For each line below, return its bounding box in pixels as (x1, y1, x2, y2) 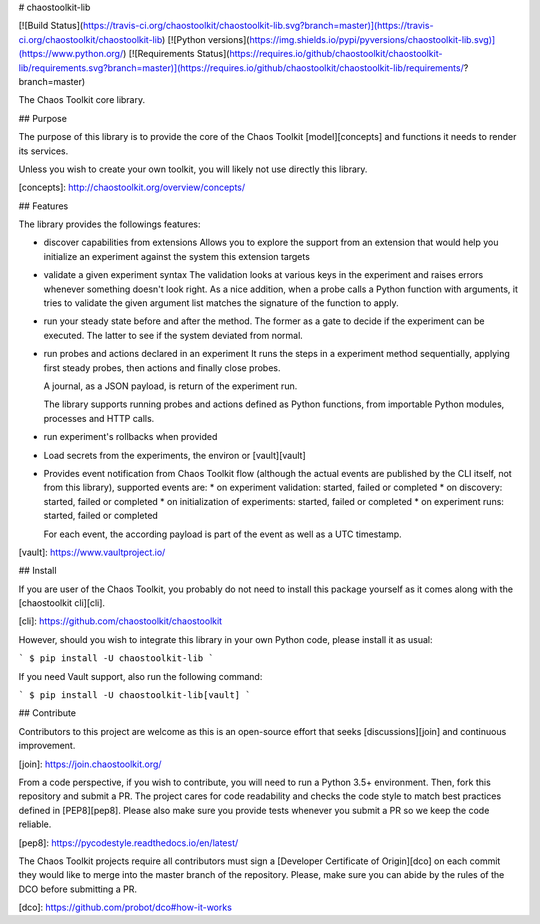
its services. (18, 145, 69, 157)
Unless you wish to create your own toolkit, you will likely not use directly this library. (18, 163, 368, 175)
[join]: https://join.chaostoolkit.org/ (18, 758, 162, 770)
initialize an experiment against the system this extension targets (43, 250, 310, 262)
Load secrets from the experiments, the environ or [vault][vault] (43, 449, 306, 461)
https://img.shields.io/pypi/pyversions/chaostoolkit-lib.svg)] (249, 33, 496, 45)
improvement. (18, 740, 76, 752)
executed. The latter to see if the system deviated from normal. (43, 329, 304, 341)
